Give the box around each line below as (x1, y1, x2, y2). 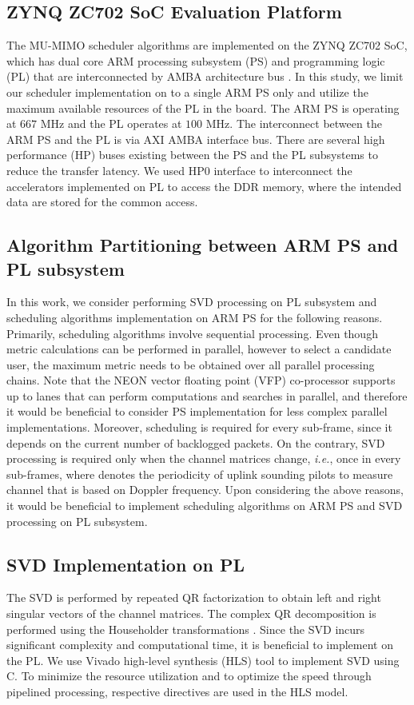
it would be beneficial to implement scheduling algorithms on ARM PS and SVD (6, 497, 403, 514)
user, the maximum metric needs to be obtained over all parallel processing (6, 356, 375, 372)
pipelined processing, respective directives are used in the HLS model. (6, 683, 348, 699)
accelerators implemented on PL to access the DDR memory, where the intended (6, 177, 402, 194)
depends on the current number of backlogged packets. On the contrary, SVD (6, 434, 385, 451)
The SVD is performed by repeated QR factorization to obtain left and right (6, 589, 381, 606)
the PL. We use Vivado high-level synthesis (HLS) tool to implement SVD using (6, 651, 400, 668)
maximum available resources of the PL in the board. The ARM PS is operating (6, 99, 400, 116)
